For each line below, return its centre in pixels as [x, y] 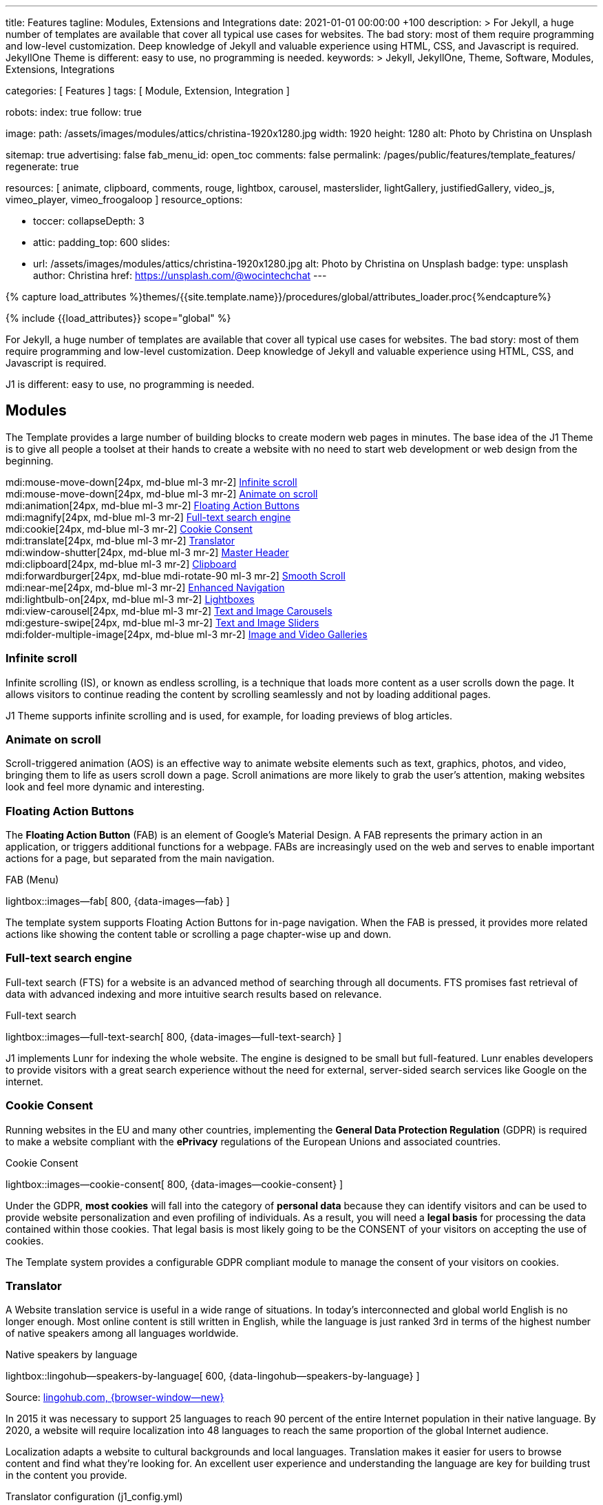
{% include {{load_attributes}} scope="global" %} [118, 318]
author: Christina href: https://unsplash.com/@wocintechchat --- [180, 275]
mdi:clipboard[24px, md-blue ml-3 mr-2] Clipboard [121, 564]
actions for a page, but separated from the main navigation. [140, 859]
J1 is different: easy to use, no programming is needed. [130, 384]
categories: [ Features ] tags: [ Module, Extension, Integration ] [148, 91]
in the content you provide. [66, 1475]
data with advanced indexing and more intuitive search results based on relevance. [194, 994]
